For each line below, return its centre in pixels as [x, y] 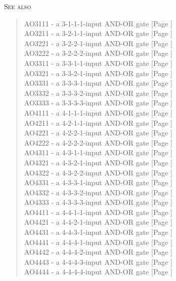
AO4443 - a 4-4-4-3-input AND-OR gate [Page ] [98, 261]
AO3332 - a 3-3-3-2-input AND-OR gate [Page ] [98, 93]
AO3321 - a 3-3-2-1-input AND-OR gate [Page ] [98, 73]
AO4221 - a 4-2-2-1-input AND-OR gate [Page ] [98, 133]
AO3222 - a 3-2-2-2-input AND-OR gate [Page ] [98, 53]
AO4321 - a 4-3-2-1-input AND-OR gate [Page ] [98, 162]
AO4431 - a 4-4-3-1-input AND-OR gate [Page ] [98, 232]
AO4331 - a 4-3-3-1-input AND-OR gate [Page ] [98, 182]
